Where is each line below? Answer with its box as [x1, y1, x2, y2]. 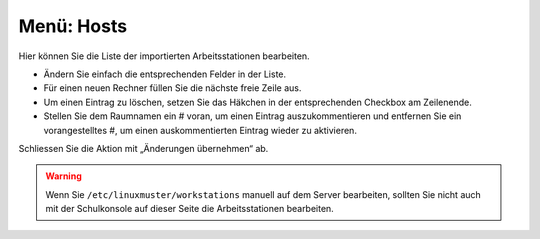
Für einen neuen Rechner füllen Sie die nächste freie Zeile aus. [43, 82, 302, 94]
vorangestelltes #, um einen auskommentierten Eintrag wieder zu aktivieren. [43, 124, 357, 136]
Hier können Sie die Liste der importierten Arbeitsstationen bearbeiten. [18, 50, 310, 62]
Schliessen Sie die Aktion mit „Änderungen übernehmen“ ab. [18, 142, 269, 154]
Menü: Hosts [18, 15, 128, 37]
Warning [45, 170, 82, 182]
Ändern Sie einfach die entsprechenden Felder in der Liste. [43, 68, 287, 80]
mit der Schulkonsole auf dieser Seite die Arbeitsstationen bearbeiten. [45, 203, 334, 215]
